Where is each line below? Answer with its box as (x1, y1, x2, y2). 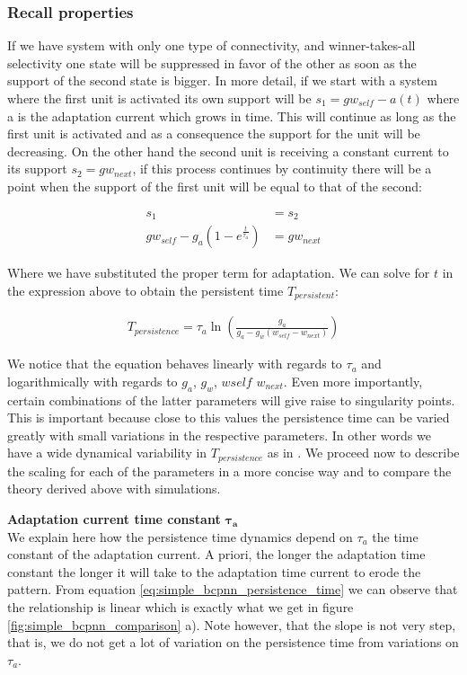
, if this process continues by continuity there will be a (132, 159, 432, 178)
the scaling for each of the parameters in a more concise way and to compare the (7, 461, 452, 480)
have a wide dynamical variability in (7, 443, 207, 462)
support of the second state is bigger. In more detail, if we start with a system (7, 71, 437, 90)
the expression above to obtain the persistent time (7, 280, 284, 299)
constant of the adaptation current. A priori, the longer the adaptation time (7, 545, 426, 564)
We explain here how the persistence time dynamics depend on (7, 527, 353, 546)
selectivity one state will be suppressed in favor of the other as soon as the (7, 53, 417, 72)
